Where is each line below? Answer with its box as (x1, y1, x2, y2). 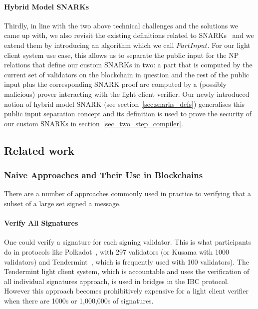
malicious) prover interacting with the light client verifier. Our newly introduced (4, 88, 250, 99)
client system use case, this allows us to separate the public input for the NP (4, 49, 239, 60)
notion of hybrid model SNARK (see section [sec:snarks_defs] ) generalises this (4, 98, 245, 109)
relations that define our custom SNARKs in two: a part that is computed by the (4, 59, 253, 70)
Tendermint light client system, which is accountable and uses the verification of (4, 266, 250, 277)
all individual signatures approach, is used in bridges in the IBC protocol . (4, 276, 229, 286)
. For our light (207, 39, 251, 50)
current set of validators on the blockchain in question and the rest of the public (4, 69, 250, 79)
